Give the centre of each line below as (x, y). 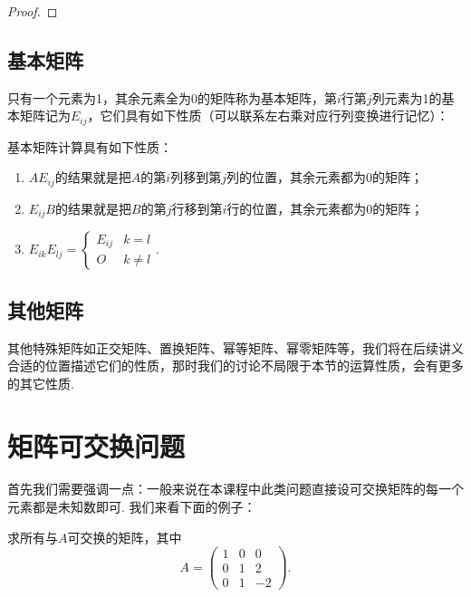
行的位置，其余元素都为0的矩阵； (325, 208)
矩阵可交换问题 (96, 445)
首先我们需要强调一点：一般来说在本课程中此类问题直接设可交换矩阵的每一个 (235, 489)
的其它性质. (41, 383)
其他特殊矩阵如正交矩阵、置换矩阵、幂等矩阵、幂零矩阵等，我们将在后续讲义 (235, 347)
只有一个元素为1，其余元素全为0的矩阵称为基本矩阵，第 (172, 97)
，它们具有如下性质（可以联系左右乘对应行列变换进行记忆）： (268, 116)
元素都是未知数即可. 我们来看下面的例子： (132, 507)
